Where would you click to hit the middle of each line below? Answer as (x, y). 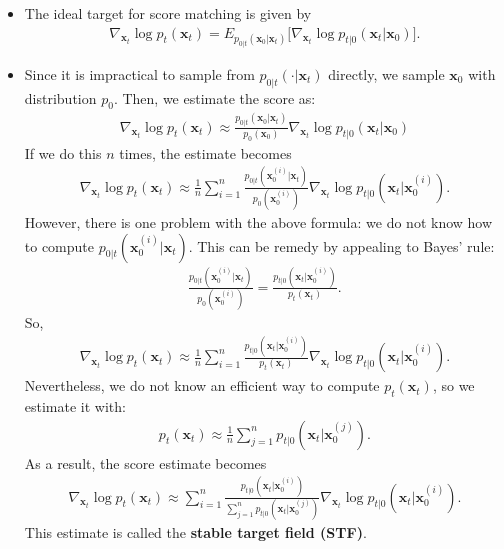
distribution (60, 97)
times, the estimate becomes (205, 152)
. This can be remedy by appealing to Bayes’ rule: (341, 245)
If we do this (63, 152)
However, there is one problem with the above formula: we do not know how (258, 221)
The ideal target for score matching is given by (168, 13)
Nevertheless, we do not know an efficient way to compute (202, 385)
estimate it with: (75, 405)
